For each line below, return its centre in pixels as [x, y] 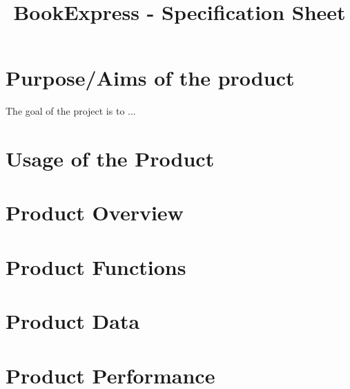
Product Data [73, 321]
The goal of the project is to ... [71, 111]
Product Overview [95, 212]
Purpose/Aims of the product [150, 78]
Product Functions [96, 266]
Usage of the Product [110, 159]
